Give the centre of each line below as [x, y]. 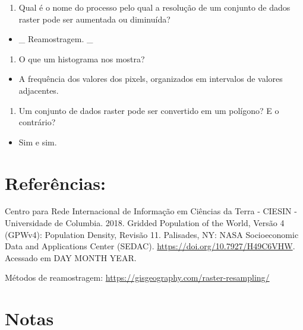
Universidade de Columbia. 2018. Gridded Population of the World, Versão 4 [145, 223]
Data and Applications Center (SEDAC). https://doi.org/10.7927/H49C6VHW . [150, 246]
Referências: [55, 183]
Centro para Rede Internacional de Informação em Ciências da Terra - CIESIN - [151, 211]
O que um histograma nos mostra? [82, 58]
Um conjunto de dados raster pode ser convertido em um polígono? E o [149, 110]
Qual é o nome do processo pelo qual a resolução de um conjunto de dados [154, 7]
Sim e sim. [38, 142]
